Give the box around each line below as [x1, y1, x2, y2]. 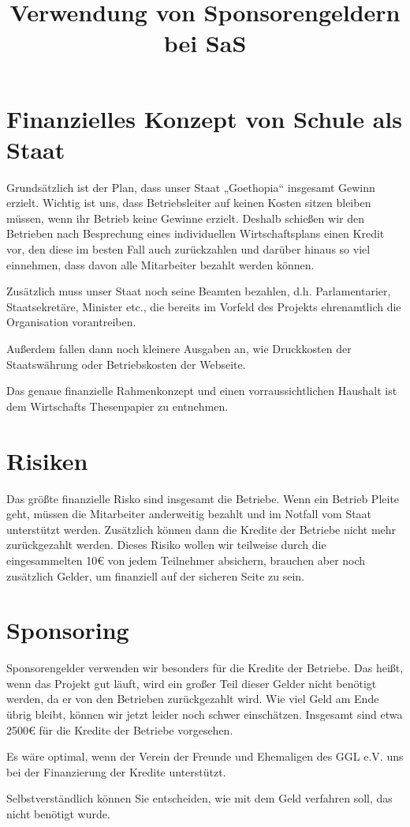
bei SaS [163, 27, 247, 59]
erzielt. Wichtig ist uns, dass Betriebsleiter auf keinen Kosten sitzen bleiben [6, 194, 371, 211]
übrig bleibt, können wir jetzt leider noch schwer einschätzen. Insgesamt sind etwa [6, 706, 403, 722]
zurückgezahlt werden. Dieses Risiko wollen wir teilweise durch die [6, 536, 326, 553]
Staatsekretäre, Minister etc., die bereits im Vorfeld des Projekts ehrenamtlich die [6, 298, 401, 314]
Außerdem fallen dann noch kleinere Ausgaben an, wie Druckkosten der [6, 340, 352, 357]
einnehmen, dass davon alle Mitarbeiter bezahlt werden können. [6, 256, 315, 273]
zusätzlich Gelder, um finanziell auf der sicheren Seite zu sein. [6, 567, 305, 584]
